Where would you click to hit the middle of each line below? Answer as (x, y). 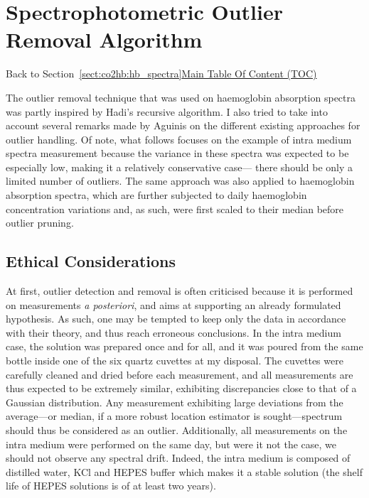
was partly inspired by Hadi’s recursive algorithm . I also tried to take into (167, 111)
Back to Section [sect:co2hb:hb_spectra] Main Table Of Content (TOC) (161, 74)
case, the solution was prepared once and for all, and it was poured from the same (184, 346)
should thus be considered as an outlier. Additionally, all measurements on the (177, 429)
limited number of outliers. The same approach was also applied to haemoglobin (180, 181)
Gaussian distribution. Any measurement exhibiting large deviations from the (175, 402)
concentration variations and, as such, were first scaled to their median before (175, 209)
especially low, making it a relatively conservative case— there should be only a (180, 167)
